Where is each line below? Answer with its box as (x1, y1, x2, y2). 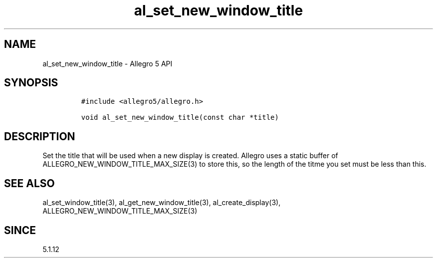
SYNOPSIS (4, 76, 58, 89)
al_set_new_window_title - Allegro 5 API (42, 59, 173, 68)
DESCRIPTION (4, 130, 75, 143)
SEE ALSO (4, 177, 55, 190)
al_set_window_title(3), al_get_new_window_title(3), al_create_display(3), (42, 198, 281, 207)
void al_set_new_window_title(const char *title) (81, 113, 279, 122)
